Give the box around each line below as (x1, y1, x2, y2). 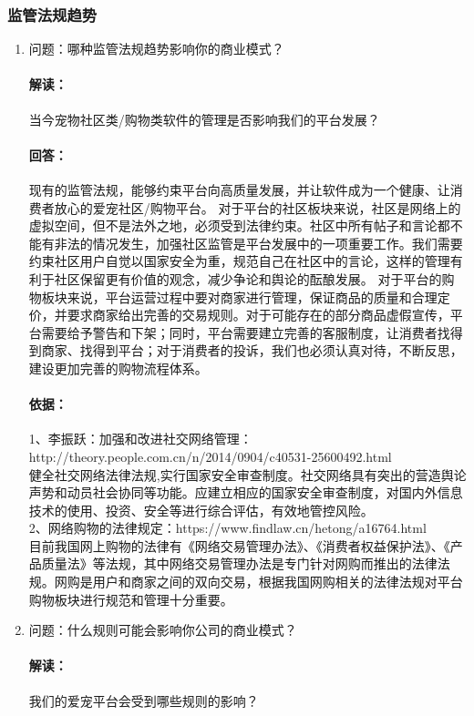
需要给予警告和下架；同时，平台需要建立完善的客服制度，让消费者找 (41, 322, 450, 342)
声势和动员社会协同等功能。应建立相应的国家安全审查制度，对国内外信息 (28, 483, 463, 502)
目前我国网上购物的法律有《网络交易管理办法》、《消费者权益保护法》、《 (28, 536, 450, 555)
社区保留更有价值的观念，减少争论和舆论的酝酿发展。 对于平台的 (54, 269, 442, 288)
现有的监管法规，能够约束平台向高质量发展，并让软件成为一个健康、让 (28, 180, 450, 199)
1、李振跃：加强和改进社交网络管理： (28, 429, 252, 448)
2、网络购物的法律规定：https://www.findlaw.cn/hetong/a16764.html (28, 518, 427, 537)
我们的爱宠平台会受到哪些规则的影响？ (28, 690, 259, 710)
